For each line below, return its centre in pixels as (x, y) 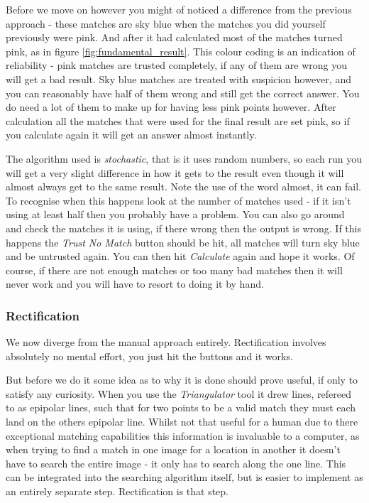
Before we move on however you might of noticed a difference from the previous (179, 9)
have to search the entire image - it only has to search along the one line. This (176, 463)
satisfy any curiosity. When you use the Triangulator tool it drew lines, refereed (179, 393)
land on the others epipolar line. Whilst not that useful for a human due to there (182, 422)
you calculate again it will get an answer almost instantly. (131, 135)
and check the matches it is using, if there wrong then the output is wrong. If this (183, 228)
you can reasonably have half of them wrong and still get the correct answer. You (183, 93)
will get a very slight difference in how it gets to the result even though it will (175, 172)
